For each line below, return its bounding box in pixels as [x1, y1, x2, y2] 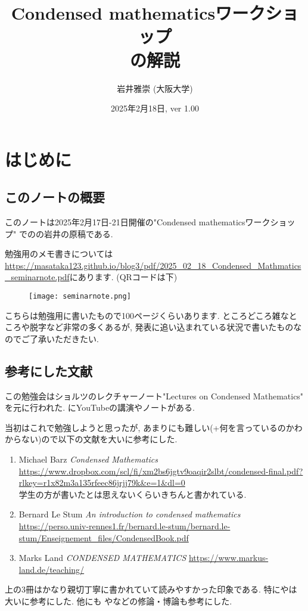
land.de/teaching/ [18, 563, 85, 575]
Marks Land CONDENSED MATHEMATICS [18, 551, 186, 564]
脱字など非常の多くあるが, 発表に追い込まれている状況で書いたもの [29, 321, 294, 333]
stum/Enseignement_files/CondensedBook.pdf [18, 531, 189, 544]
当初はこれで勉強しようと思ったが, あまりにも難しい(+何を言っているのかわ [5, 421, 303, 433]
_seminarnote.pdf [5, 271, 70, 283]
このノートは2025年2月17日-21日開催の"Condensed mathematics [5, 216, 245, 228]
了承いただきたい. [29, 332, 99, 345]
